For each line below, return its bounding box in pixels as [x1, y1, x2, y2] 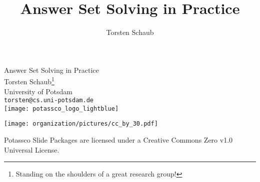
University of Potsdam [4, 86, 72, 96]
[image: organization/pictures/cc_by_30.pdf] [4, 120, 158, 128]
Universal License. [4, 144, 59, 155]
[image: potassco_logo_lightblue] [4, 105, 119, 112]
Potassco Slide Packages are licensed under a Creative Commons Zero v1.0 [4, 135, 233, 145]
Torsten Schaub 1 [4, 75, 54, 86]
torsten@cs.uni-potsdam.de [4, 97, 93, 104]
